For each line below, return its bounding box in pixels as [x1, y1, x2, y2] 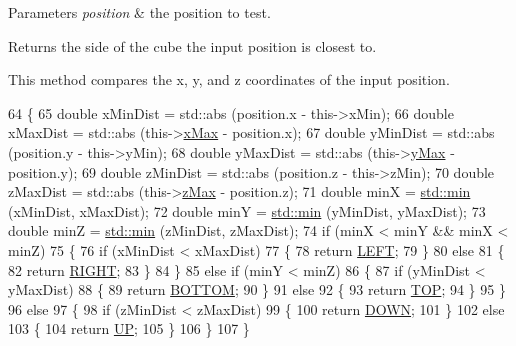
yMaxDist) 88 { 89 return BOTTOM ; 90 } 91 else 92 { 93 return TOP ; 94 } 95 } [8, 279, 506, 300]
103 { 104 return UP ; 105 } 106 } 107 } [8, 318, 250, 339]
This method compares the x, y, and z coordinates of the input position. [8, 69, 450, 90]
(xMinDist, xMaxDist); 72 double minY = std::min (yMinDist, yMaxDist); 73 [8, 200, 486, 221]
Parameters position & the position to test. [8, 2, 271, 22]
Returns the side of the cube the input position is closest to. [8, 35, 377, 56]
